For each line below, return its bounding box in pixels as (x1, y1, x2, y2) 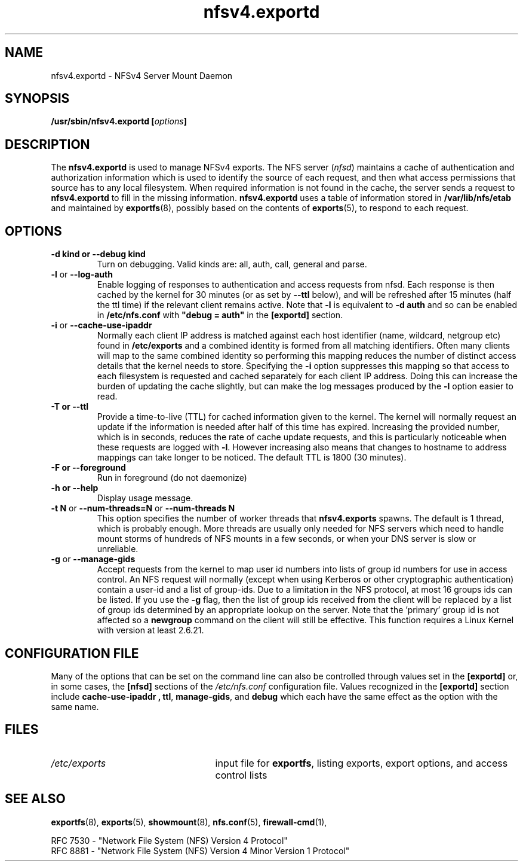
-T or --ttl (51, 401, 89, 412)
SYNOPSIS (5, 91, 70, 106)
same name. (51, 701, 99, 712)
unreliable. (97, 544, 139, 554)
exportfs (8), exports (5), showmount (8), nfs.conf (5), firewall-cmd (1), (51, 816, 327, 827)
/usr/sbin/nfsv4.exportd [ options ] (51, 116, 187, 127)
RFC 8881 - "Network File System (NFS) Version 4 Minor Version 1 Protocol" (51, 845, 350, 856)
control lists (215, 769, 267, 781)
